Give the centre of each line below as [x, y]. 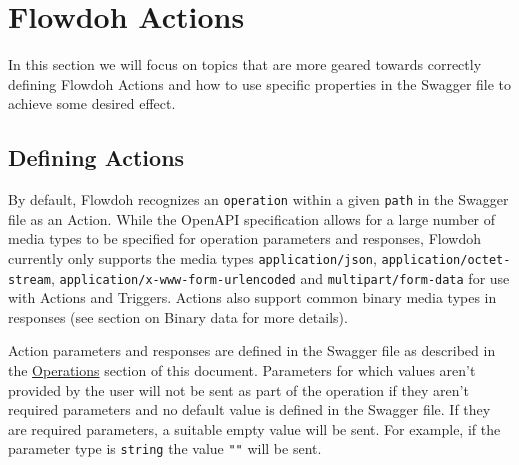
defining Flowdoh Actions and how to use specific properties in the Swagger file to [260, 83]
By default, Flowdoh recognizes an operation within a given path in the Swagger [258, 199]
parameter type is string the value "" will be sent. [165, 448]
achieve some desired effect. [92, 103]
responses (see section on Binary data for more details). [178, 316]
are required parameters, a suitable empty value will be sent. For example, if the [254, 428]
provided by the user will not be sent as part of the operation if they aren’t [238, 389]
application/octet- [446, 259]
